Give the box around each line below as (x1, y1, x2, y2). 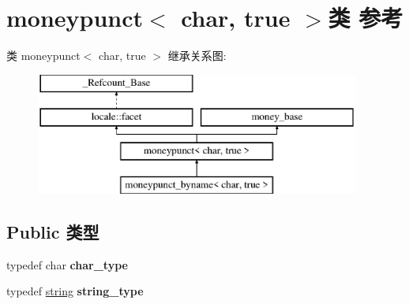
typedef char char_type (6, 256, 128, 272)
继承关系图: (167, 47, 227, 64)
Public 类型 (6, 219, 99, 243)
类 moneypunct (6, 47, 81, 64)
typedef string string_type (6, 283, 144, 299)
